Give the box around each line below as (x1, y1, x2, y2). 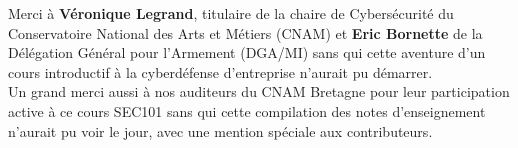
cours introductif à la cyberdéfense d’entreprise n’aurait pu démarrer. (8, 61, 433, 82)
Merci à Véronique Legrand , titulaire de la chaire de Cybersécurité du (8, 3, 454, 23)
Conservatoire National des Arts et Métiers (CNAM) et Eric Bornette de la (8, 22, 483, 43)
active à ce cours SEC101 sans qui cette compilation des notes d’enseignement (8, 100, 486, 121)
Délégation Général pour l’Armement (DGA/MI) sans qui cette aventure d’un (8, 42, 486, 63)
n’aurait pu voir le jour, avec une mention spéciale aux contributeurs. (8, 120, 433, 141)
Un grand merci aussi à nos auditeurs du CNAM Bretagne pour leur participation (8, 81, 510, 102)
